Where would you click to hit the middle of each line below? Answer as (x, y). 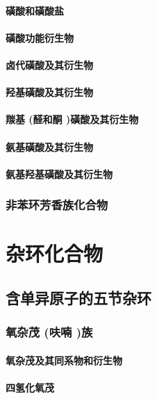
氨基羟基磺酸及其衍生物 (59, 173)
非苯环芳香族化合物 (57, 205)
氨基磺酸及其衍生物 (49, 146)
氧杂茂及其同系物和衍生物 (64, 360)
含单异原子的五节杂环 (78, 297)
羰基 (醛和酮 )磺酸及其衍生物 (72, 119)
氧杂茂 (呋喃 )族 (49, 332)
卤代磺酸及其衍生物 (49, 64)
